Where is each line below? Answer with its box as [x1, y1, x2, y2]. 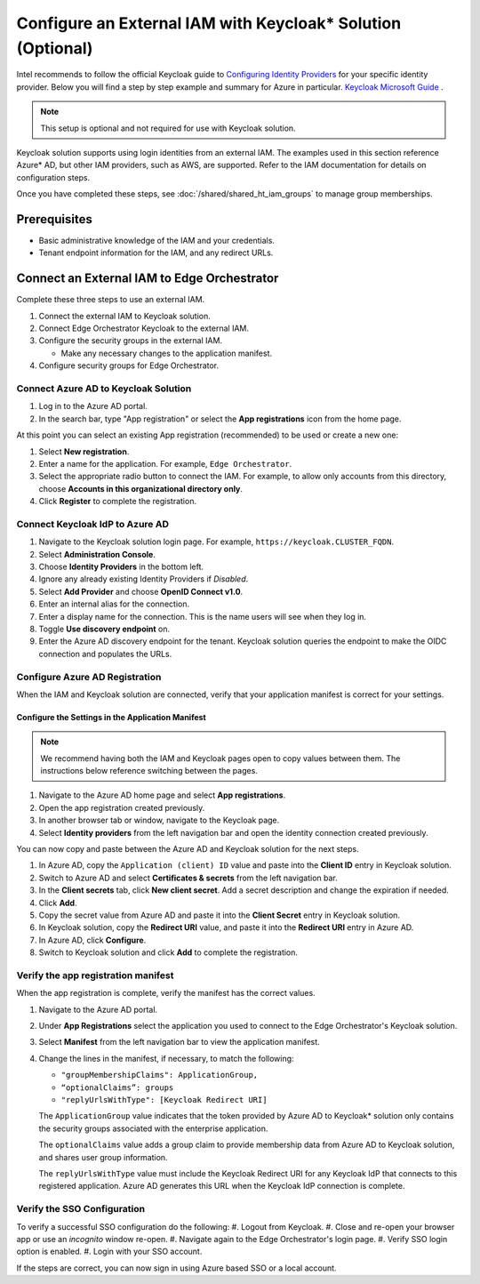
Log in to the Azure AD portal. [38, 401, 148, 412]
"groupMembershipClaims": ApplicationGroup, [60, 1070, 259, 1080]
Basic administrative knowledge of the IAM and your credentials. [38, 235, 276, 245]
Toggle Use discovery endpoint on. [38, 623, 171, 634]
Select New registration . [38, 445, 130, 457]
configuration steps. [16, 172, 91, 182]
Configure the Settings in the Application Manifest [16, 711, 206, 722]
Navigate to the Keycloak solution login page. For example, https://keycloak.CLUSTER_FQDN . [38, 536, 395, 547]
